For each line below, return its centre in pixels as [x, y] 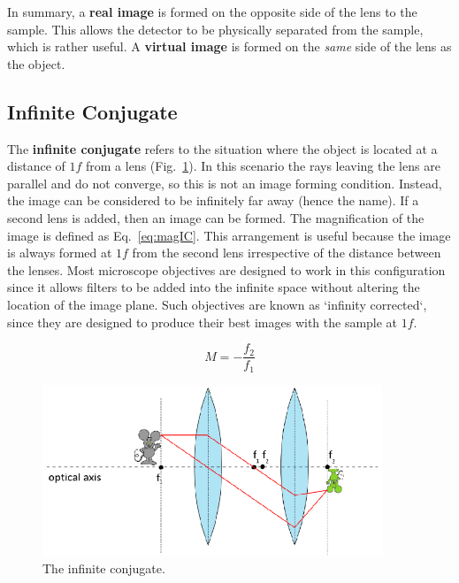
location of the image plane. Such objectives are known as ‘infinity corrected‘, [217, 304]
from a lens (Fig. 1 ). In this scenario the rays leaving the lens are [263, 166]
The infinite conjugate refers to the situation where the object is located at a [222, 148]
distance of [36, 166]
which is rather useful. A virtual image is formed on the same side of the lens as [229, 46]
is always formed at [60, 253]
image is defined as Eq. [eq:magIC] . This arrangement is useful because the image [229, 235]
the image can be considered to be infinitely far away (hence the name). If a [213, 200]
